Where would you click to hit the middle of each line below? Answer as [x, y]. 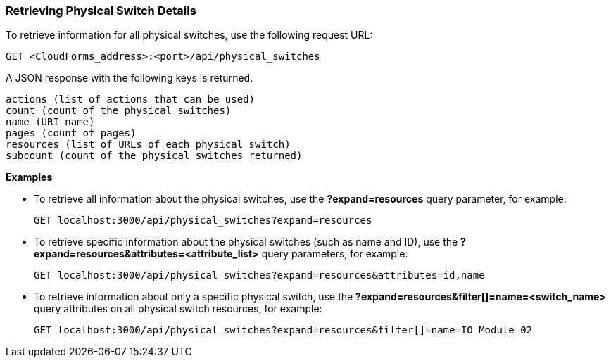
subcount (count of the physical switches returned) [154, 156]
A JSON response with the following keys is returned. [130, 78]
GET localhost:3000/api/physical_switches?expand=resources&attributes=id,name [259, 275]
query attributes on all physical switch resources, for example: [178, 309]
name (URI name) [50, 122]
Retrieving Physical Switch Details [101, 11]
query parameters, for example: [335, 254]
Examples [29, 177]
